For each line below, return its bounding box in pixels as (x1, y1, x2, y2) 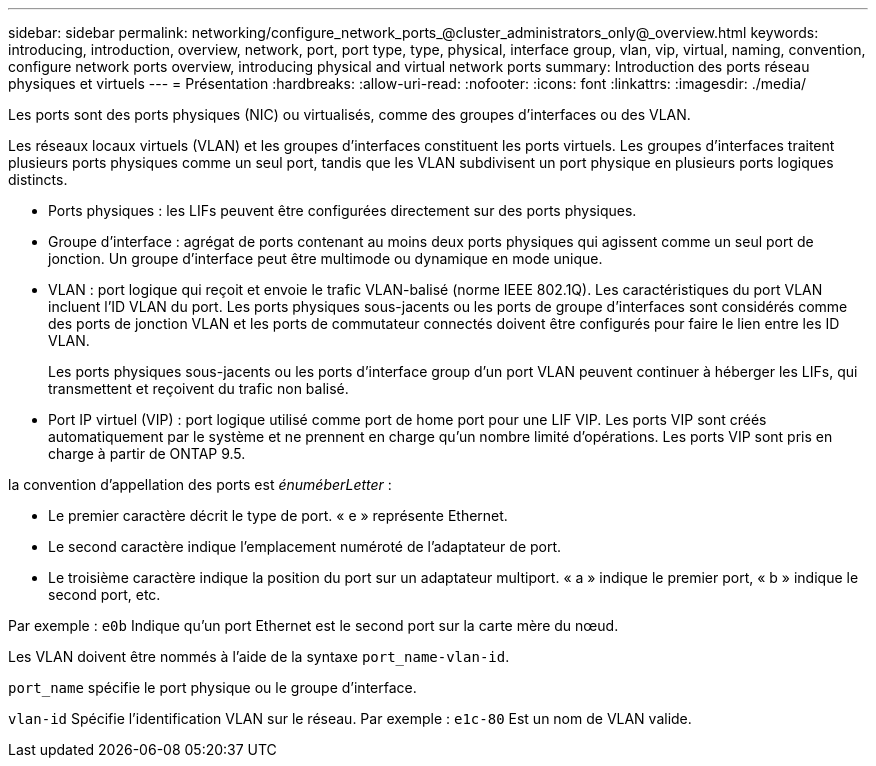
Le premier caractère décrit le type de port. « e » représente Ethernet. (48, 507, 508, 524)
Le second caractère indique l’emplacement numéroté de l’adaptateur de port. (48, 538, 562, 555)
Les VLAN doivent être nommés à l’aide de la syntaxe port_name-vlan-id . (8, 648, 510, 665)
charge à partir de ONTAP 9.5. (48, 445, 246, 462)
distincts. (8, 171, 68, 188)
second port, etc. (48, 586, 161, 603)
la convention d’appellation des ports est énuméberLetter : (8, 476, 392, 493)
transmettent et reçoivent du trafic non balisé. (48, 380, 349, 397)
